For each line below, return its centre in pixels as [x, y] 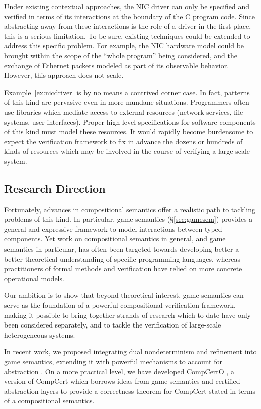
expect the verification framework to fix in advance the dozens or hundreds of [123, 141]
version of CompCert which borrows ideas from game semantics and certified [122, 381]
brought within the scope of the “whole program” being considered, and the [121, 55]
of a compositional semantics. [49, 401]
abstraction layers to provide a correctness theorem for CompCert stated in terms [130, 391]
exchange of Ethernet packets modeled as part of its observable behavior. [117, 65]
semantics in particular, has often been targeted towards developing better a [122, 249]
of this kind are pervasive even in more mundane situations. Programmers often [127, 102]
